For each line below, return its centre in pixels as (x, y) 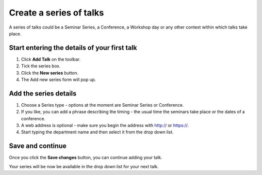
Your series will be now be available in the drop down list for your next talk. (84, 166)
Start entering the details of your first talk (73, 48)
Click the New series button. (50, 73)
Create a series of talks (57, 13)
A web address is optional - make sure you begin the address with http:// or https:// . (105, 126)
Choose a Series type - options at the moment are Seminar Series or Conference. (102, 105)
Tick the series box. (41, 66)
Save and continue (38, 146)
